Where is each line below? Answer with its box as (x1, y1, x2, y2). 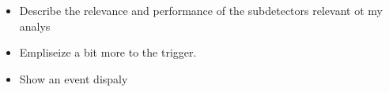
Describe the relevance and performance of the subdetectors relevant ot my (19, 2, 383, 18)
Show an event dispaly (19, 70, 128, 86)
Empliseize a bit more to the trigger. (19, 44, 197, 61)
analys (19, 17, 51, 34)
